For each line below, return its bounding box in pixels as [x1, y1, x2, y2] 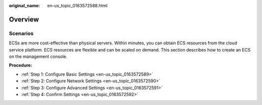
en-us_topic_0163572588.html [47, 3, 108, 8]
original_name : [9, 3, 40, 8]
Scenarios [9, 30, 34, 37]
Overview [9, 15, 39, 24]
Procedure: [9, 63, 33, 68]
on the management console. [9, 53, 67, 59]
